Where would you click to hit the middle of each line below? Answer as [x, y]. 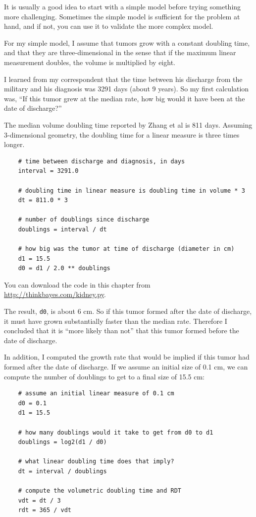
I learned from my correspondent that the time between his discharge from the [123, 79]
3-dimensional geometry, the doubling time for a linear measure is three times [122, 134]
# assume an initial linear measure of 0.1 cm [96, 394]
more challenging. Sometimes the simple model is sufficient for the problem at [122, 16]
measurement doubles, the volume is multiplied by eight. [90, 62]
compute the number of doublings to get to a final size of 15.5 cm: [104, 376]
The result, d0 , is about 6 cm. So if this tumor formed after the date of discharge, [128, 311]
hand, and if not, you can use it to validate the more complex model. [109, 26]
